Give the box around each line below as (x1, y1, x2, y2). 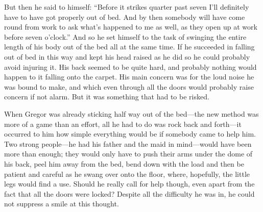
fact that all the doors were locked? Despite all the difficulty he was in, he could (4, 188, 255, 199)
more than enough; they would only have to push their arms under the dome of (4, 148, 253, 159)
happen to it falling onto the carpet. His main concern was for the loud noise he (4, 71, 254, 82)
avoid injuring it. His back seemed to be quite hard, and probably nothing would (4, 61, 257, 72)
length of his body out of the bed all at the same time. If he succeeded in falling (4, 41, 255, 52)
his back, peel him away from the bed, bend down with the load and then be (4, 158, 244, 169)
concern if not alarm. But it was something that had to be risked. (4, 91, 209, 102)
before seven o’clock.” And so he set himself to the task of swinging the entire (4, 31, 247, 42)
